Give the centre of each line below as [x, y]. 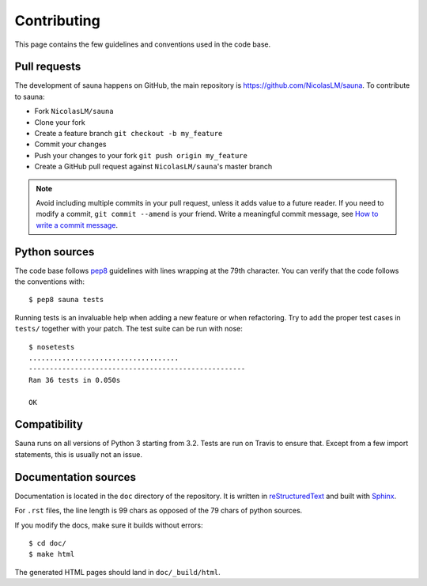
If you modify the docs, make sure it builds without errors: [109, 525]
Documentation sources [75, 477]
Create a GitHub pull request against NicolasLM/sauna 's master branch [153, 167]
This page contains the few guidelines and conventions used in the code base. [143, 44]
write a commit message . [77, 225]
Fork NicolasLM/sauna [74, 112]
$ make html [52, 554]
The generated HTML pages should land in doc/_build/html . [117, 572]
